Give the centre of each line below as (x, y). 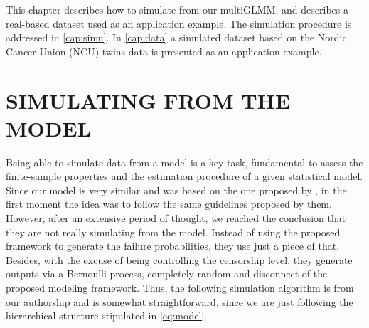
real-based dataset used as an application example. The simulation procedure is (179, 23)
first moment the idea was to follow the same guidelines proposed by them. (169, 204)
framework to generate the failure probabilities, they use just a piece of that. (173, 246)
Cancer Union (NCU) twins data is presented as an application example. (164, 51)
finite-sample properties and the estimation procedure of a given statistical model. (184, 176)
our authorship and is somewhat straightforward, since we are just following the (180, 301)
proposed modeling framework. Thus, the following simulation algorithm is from (180, 288)
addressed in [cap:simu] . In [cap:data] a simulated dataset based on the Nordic (176, 37)
